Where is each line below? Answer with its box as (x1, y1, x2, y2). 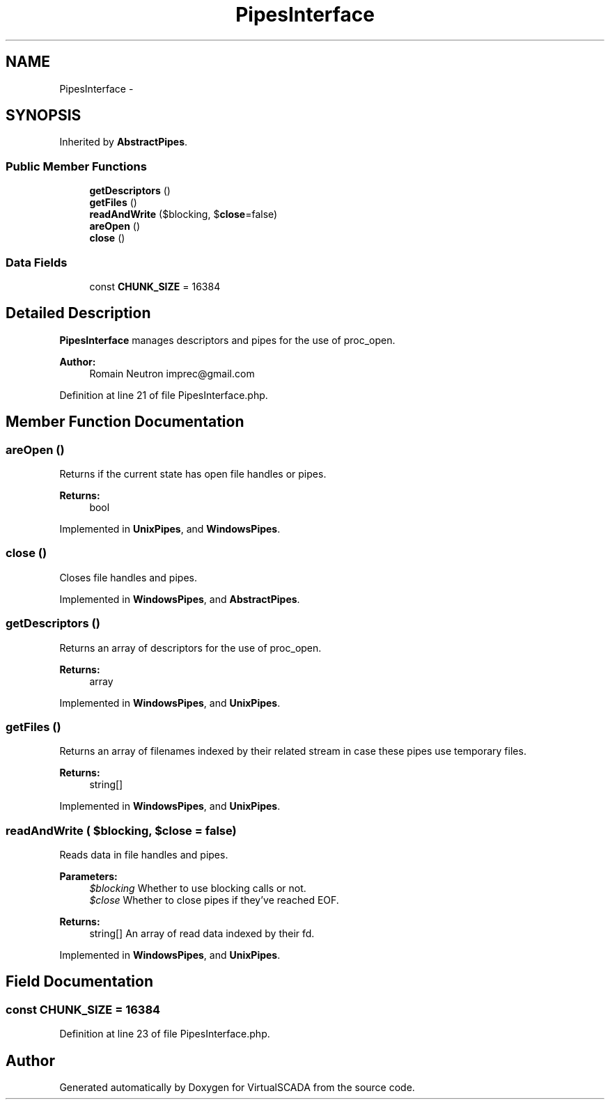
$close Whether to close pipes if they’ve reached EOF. (89, 894, 339, 906)
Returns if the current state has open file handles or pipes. (59, 468, 327, 480)
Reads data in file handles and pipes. (59, 849, 228, 861)
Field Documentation (6, 973, 153, 991)
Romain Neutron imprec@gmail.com (89, 367, 255, 379)
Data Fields (6, 255, 68, 269)
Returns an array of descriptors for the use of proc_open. (59, 641, 322, 654)
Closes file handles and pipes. (59, 571, 197, 583)
